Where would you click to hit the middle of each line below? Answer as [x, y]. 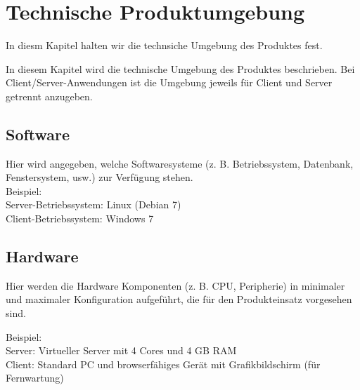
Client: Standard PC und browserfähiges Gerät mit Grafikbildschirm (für [163, 364]
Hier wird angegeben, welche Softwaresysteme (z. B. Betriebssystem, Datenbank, [180, 163]
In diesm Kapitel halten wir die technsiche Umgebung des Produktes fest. [164, 45]
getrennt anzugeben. [49, 96]
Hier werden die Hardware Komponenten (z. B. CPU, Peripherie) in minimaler [175, 285]
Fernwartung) [35, 378]
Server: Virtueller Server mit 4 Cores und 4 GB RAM [121, 350]
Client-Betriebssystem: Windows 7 [80, 218]
